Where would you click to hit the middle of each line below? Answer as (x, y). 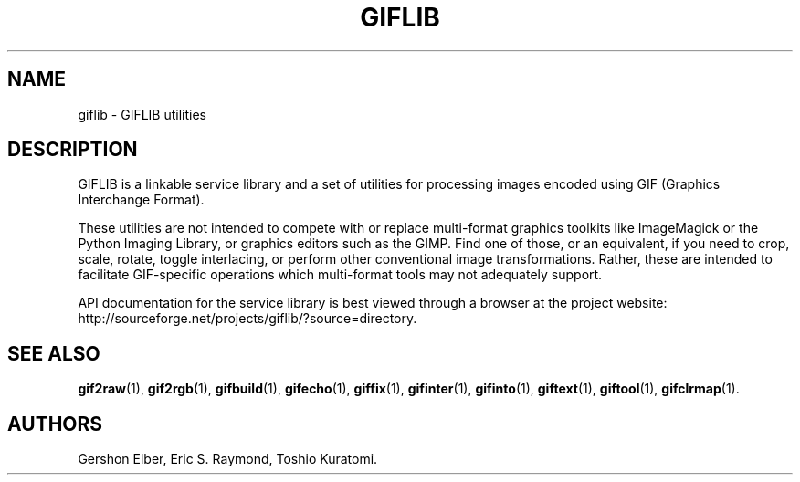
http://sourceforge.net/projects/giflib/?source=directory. (247, 319)
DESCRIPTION (73, 150)
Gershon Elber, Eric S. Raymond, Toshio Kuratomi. (228, 459)
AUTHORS (55, 424)
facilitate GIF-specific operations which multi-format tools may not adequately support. (340, 275)
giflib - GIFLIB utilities (142, 114)
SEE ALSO (54, 353)
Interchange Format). (141, 200)
